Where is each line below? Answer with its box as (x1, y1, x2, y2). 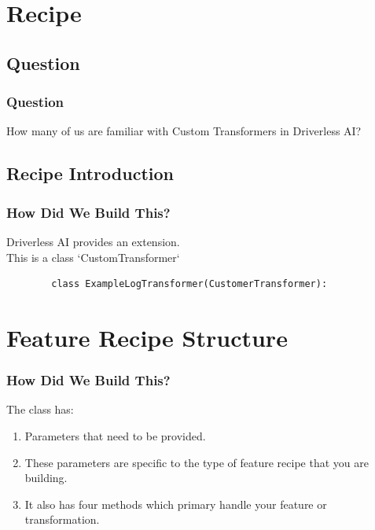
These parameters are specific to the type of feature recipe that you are (24, 454, 369, 470)
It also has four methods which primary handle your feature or (24, 495, 327, 512)
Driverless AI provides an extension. (6, 233, 180, 249)
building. (24, 469, 68, 486)
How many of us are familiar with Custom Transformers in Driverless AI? (6, 123, 362, 139)
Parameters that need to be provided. (24, 427, 206, 444)
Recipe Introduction (6, 161, 174, 186)
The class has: (6, 401, 74, 418)
